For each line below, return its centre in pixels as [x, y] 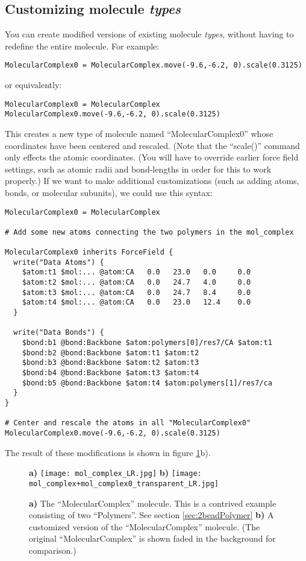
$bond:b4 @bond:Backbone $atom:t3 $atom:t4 [111, 373]
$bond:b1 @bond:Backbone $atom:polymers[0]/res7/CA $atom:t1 [147, 343]
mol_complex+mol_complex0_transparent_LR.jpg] [124, 483]
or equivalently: [33, 85]
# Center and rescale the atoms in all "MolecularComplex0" [128, 423]
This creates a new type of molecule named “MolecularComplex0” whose [139, 133]
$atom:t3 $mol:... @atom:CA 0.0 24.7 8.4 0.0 [136, 292]
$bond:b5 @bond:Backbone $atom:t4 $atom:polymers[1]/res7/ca [147, 383]
